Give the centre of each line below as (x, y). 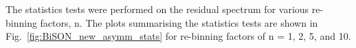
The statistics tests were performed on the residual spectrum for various (157, 9)
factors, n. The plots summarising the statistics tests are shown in (179, 22)
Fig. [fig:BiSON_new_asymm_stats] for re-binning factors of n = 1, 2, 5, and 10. (178, 36)
